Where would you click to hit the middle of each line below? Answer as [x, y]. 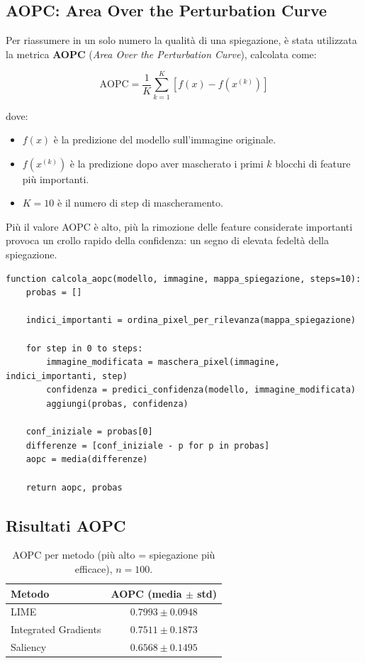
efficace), [94, 568]
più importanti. [56, 179]
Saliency [29, 647]
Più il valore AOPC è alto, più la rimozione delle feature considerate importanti [179, 226]
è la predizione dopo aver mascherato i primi [167, 163]
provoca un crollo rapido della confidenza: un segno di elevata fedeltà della [167, 240]
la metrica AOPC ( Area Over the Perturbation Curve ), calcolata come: [161, 54]
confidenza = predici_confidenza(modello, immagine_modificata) [201, 390]
